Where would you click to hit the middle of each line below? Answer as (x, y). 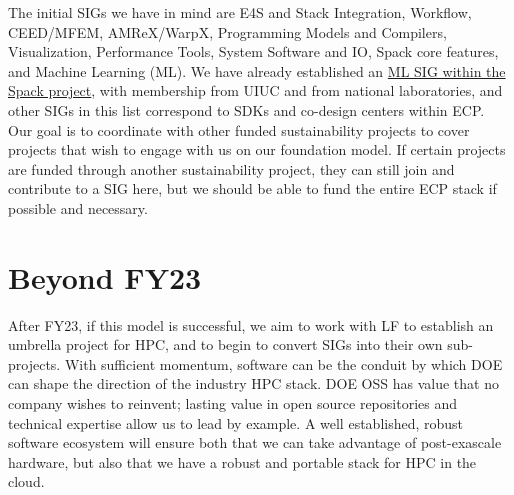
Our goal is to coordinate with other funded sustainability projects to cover (239, 129)
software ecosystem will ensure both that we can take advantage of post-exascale (255, 442)
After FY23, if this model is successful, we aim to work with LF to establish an (251, 324)
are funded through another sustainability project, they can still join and (231, 168)
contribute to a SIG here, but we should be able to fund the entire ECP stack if (252, 188)
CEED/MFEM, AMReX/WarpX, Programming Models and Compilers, (227, 31)
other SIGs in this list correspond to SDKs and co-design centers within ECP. (246, 109)
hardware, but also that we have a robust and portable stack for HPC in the (242, 461)
